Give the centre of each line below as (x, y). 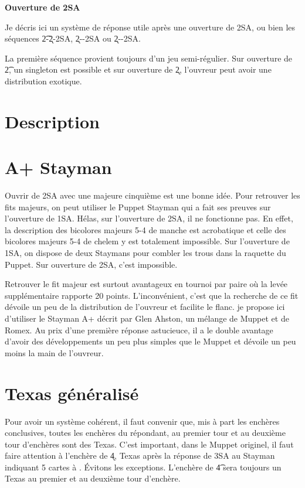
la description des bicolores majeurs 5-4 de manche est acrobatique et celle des (145, 229)
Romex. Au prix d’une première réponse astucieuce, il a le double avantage (139, 330)
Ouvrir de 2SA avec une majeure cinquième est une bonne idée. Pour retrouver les (152, 195)
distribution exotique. (43, 81)
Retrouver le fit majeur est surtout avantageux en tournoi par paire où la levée (146, 284)
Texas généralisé (72, 393)
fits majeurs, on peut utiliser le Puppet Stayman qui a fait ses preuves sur (138, 207)
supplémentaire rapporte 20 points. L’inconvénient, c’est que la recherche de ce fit (152, 295)
